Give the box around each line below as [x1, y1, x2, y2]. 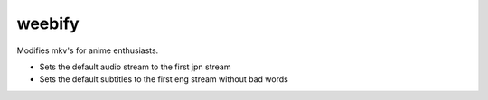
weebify [16, 14, 80, 33]
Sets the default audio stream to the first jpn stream [39, 61, 231, 72]
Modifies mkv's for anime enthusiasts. [16, 45, 159, 56]
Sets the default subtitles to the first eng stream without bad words [39, 74, 288, 85]
